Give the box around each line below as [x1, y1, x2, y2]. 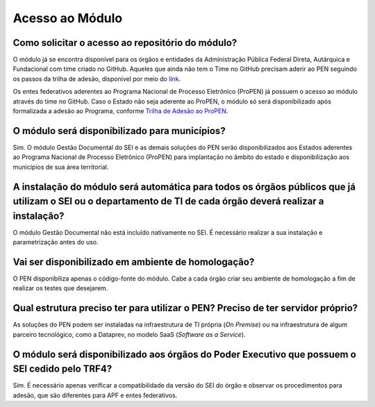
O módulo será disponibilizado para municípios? [12, 125, 226, 137]
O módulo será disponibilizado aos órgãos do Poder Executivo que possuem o [12, 348, 357, 360]
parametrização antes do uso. [12, 238, 99, 247]
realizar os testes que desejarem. [12, 284, 108, 292]
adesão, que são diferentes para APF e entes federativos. [12, 391, 178, 399]
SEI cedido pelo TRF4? [12, 363, 112, 375]
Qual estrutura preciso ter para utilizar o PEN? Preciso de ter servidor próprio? [12, 302, 358, 314]
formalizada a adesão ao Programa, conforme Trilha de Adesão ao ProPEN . [12, 107, 228, 115]
